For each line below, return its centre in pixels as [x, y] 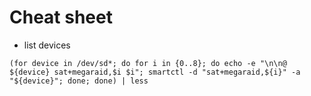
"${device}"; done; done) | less [79, 81]
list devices [47, 45]
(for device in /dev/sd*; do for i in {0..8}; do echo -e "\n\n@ [148, 63]
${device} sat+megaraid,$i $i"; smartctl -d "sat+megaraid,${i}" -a [155, 72]
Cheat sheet [61, 17]
